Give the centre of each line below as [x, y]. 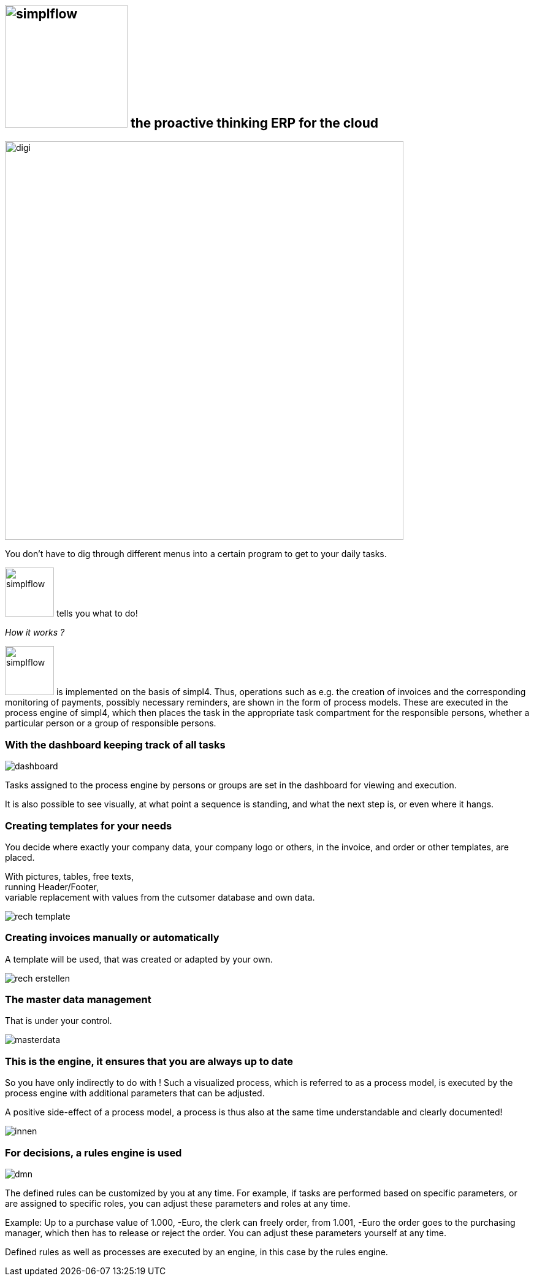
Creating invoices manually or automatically [112, 938]
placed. [20, 857]
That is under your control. [59, 1021]
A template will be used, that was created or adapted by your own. [139, 959]
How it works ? [35, 633]
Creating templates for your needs [89, 825]
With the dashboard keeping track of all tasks [115, 744]
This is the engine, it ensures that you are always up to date [149, 1061]
